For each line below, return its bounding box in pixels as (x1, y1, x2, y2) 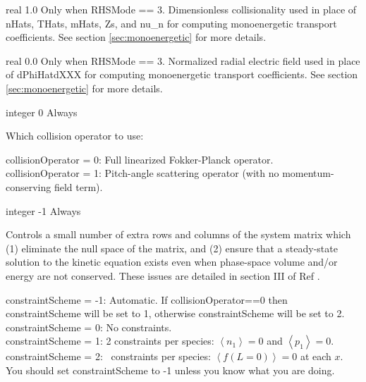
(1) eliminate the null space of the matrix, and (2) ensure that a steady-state (6, 240, 338, 255)
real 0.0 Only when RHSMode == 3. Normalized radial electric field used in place (6, 53, 360, 68)
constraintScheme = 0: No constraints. (6, 319, 172, 334)
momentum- (282, 166, 334, 180)
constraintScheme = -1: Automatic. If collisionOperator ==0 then (6, 292, 288, 307)
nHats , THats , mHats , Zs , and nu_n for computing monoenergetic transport (6, 16, 337, 30)
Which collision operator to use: (6, 128, 144, 143)
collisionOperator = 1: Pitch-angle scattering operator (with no (6, 166, 279, 180)
